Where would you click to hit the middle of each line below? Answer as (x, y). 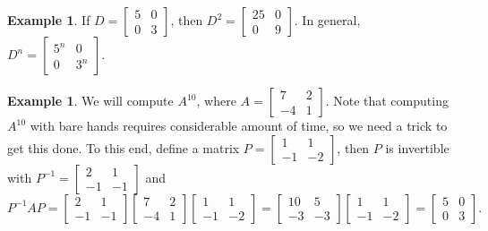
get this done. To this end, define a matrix (124, 147)
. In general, (327, 20)
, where (216, 100)
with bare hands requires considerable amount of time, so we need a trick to (239, 125)
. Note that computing (387, 100)
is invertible (417, 147)
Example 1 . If (49, 20)
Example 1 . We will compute (90, 100)
